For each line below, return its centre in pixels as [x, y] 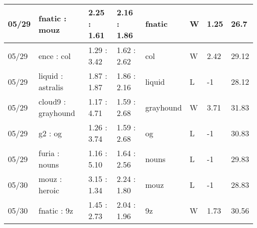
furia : [49, 153]
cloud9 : [52, 101]
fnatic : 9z [56, 210]
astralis [51, 87]
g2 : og [50, 133]
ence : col [55, 56]
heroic [49, 190]
